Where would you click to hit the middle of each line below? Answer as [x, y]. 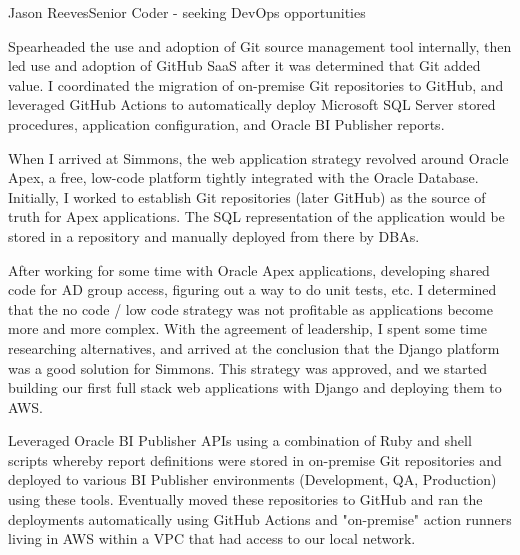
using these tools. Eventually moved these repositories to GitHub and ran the [245, 499]
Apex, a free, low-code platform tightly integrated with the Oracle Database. [243, 177]
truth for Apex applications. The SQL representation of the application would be [256, 216]
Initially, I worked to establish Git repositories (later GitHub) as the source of [247, 196]
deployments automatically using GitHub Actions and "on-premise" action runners [260, 518]
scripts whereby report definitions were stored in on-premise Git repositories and [255, 459]
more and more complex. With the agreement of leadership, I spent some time [248, 328]
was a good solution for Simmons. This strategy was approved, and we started [248, 367]
